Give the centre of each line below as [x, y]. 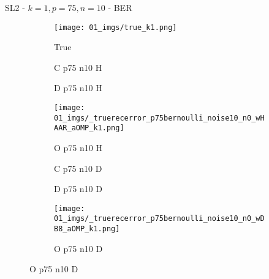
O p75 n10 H [78, 147]
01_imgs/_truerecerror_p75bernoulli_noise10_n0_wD [159, 219]
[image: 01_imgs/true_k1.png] [116, 27]
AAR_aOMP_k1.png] [89, 128]
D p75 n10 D [78, 189]
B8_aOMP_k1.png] [87, 229]
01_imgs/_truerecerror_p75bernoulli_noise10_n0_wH [159, 118]
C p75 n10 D [78, 168]
